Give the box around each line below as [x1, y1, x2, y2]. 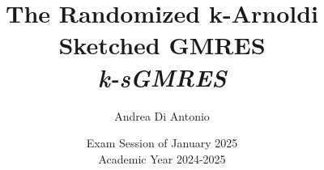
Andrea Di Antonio [114, 107, 210, 124]
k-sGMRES [97, 60, 227, 94]
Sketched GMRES [58, 28, 266, 62]
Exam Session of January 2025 [86, 134, 238, 151]
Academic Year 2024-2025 [98, 150, 226, 167]
